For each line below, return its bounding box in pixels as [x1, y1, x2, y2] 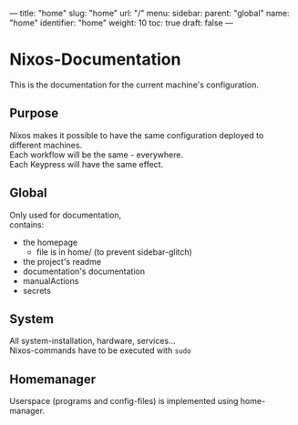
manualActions [22, 275, 79, 286]
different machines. [9, 139, 83, 150]
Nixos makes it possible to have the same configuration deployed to [9, 129, 264, 140]
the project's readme [22, 256, 102, 267]
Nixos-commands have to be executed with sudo [9, 345, 191, 356]
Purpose [9, 106, 59, 121]
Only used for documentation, [9, 209, 122, 220]
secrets [22, 285, 52, 296]
